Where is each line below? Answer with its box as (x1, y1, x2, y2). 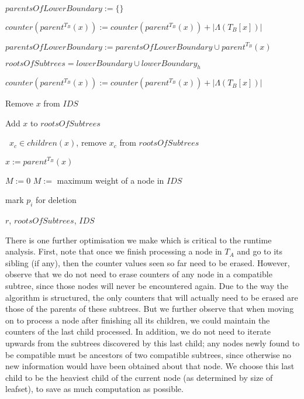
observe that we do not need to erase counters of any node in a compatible (5, 268, 272, 280)
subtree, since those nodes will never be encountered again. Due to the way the (5, 279, 288, 291)
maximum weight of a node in (57, 174, 164, 186)
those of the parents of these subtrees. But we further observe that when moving (5, 302, 294, 315)
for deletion (36, 194, 77, 206)
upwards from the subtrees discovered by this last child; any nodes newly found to (5, 336, 300, 349)
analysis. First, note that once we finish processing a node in (5, 245, 222, 257)
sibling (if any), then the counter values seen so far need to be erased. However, (5, 256, 290, 269)
